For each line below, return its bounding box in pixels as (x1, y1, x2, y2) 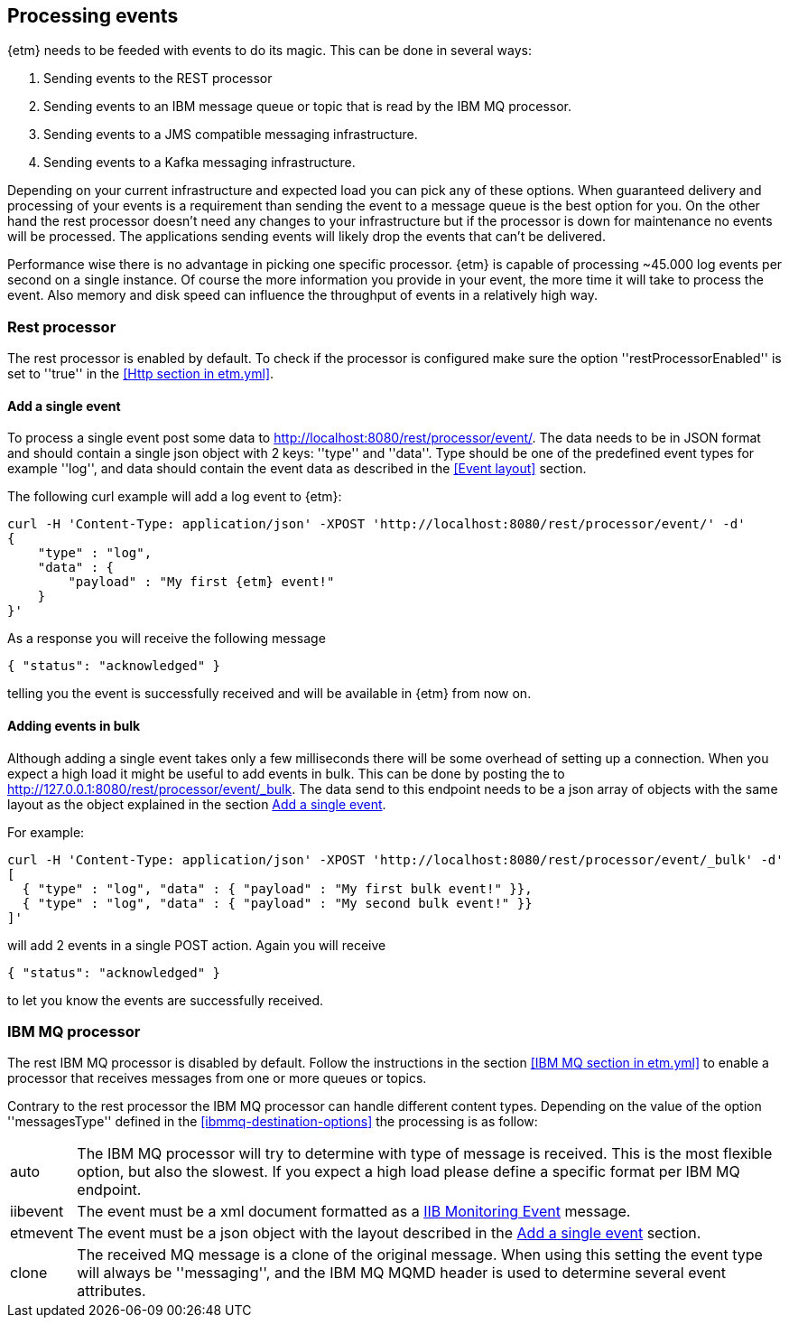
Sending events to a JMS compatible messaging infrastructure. (43, 126, 418, 143)
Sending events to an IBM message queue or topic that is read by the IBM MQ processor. (43, 98, 571, 115)
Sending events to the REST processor (43, 70, 273, 87)
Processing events (7, 5, 179, 27)
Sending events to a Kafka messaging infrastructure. (43, 154, 356, 171)
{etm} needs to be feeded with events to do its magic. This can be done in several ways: (7, 42, 532, 59)
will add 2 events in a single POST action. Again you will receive (7, 937, 386, 953)
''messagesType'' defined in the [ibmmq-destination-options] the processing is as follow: (7, 1114, 538, 1130)
